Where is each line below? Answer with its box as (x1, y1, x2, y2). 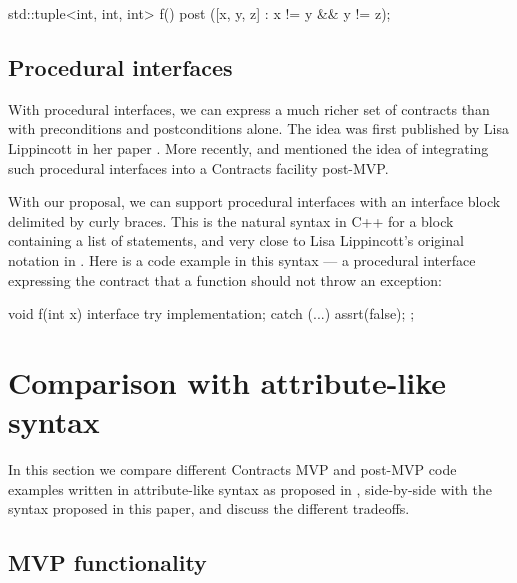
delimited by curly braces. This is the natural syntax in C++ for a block (8, 210, 454, 231)
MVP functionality (8, 547, 207, 578)
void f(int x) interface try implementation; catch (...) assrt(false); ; (8, 303, 415, 324)
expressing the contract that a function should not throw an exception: (8, 269, 442, 290)
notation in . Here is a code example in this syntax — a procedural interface (8, 249, 476, 270)
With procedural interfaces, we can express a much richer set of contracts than (8, 98, 490, 119)
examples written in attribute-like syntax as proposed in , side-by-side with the (8, 478, 492, 499)
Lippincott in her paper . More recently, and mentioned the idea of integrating (8, 137, 489, 158)
